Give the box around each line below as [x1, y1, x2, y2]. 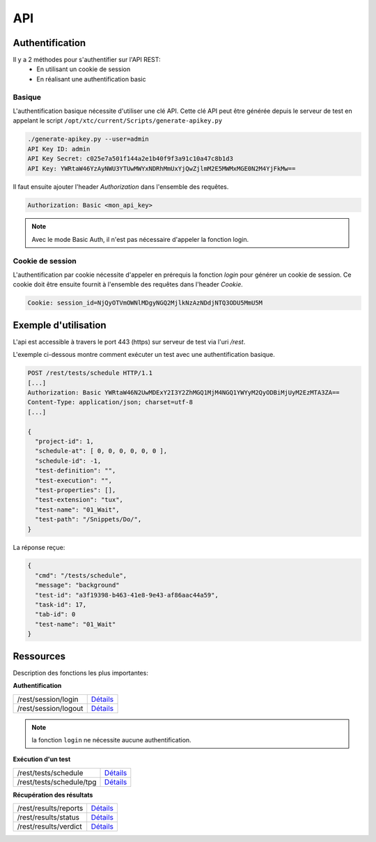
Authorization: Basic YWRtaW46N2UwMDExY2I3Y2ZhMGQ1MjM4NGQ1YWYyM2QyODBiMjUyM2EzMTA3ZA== [27, 389, 340, 397]
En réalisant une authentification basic [36, 75, 146, 83]
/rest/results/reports [17, 804, 84, 813]
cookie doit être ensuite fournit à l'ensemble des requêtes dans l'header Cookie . [13, 280, 243, 289]
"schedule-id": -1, [35, 457, 102, 465]
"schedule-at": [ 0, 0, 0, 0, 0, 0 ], [35, 447, 167, 455]
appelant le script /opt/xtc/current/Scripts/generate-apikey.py [13, 116, 223, 125]
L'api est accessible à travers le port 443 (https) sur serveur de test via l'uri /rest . [13, 337, 246, 346]
